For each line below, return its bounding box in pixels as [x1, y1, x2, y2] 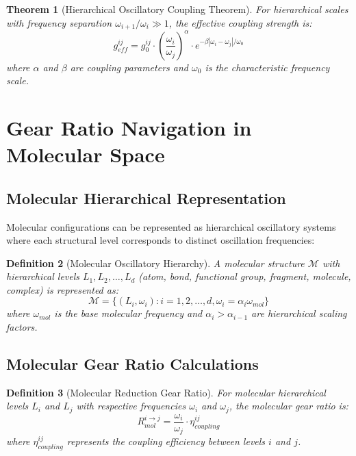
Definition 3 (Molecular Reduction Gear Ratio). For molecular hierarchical [6, 385, 326, 399]
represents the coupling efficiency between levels [66, 434, 266, 448]
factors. [6, 320, 38, 334]
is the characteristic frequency [205, 60, 330, 74]
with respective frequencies [76, 398, 186, 413]
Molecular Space [6, 140, 165, 168]
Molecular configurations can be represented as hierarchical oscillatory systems [6, 219, 336, 233]
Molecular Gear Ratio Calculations [6, 353, 259, 375]
